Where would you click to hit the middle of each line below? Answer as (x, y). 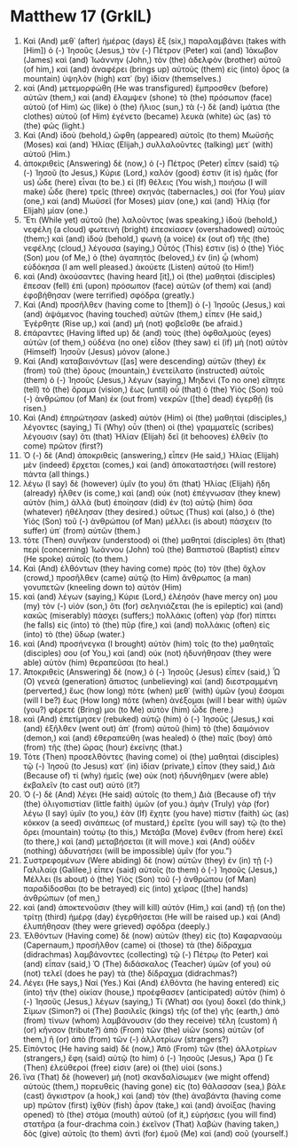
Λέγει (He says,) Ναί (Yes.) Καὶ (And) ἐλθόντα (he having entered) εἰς (151, 982)
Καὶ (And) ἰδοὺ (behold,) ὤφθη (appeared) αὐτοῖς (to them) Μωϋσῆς (148, 135)
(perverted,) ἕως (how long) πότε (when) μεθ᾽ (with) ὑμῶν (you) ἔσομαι (153, 691)
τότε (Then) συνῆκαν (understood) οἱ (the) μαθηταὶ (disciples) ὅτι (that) (154, 540)
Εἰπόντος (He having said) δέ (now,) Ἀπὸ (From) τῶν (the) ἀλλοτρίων (150, 1049)
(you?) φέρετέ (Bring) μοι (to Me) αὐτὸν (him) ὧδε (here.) (128, 709)
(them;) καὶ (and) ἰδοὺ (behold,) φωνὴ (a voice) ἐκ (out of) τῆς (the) (146, 238)
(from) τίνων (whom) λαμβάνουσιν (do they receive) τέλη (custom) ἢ (150, 1020)
